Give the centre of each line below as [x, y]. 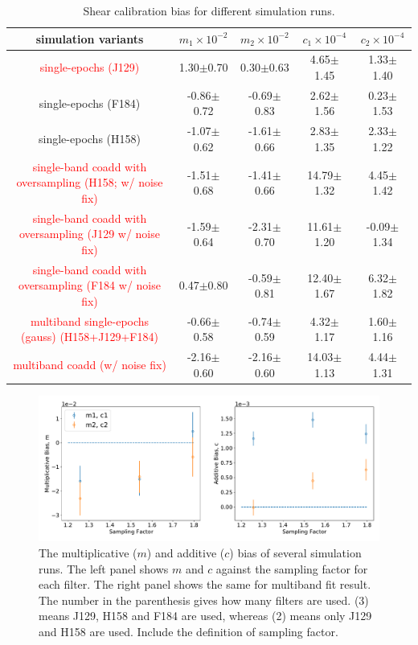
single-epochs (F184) [90, 103]
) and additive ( [186, 552]
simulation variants [90, 38]
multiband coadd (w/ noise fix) [90, 365]
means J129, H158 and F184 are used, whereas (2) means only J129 [205, 616]
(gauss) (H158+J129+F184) [90, 337]
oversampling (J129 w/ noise [90, 234]
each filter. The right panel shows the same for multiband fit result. [205, 584]
